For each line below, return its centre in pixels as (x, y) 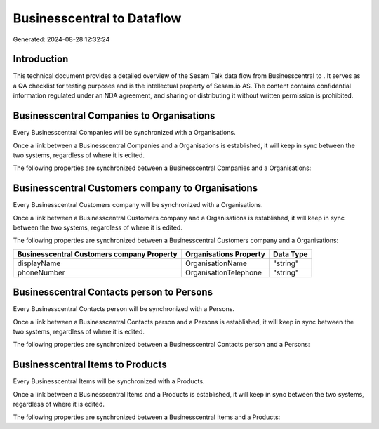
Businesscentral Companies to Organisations (114, 116)
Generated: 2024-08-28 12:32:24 (61, 39)
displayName (39, 263)
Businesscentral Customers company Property (98, 254)
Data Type (290, 254)
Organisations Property (225, 254)
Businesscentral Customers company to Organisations (135, 189)
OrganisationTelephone (224, 272)
